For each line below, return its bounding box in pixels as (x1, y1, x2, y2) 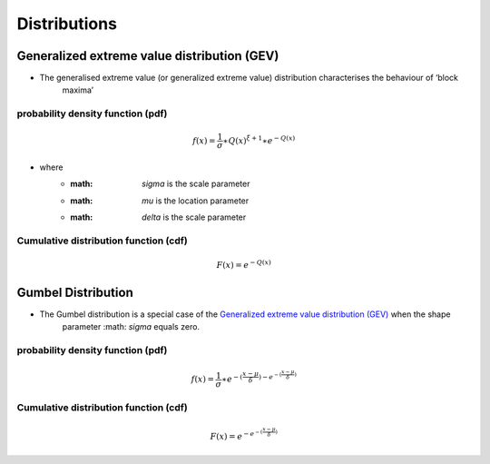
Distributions (16, 14, 118, 34)
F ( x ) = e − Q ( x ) (216, 259, 271, 270)
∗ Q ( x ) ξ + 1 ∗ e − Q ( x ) (222, 134, 296, 145)
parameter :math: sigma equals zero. (62, 321, 200, 332)
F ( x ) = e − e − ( (210, 428, 263, 442)
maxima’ (62, 84, 94, 95)
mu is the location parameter (142, 195, 250, 206)
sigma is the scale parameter (142, 178, 250, 190)
